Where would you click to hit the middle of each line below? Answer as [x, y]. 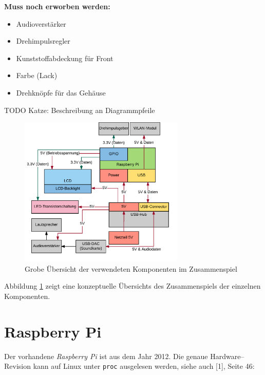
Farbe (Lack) [37, 75]
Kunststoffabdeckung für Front [65, 58]
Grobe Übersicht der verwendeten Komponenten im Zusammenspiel [131, 268]
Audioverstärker [41, 23]
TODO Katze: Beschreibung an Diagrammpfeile [80, 110]
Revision [17, 366]
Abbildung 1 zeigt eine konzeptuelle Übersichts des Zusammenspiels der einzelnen [132, 286]
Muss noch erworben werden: [57, 6]
